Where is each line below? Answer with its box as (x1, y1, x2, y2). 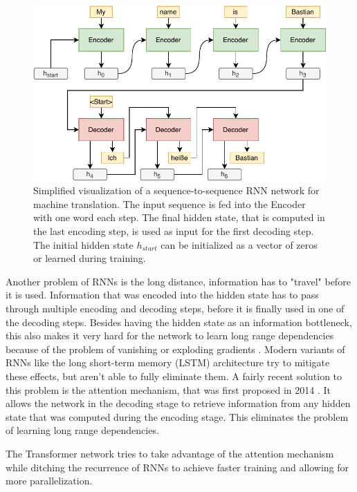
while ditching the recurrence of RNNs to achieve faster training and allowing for (6, 460, 349, 474)
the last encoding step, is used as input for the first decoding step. (33, 224, 314, 238)
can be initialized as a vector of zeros (161, 237, 318, 252)
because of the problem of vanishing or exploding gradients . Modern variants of (6, 341, 345, 356)
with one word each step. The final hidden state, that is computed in (33, 210, 325, 225)
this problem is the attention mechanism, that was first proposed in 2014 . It (6, 382, 331, 397)
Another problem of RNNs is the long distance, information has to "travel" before (6, 274, 351, 288)
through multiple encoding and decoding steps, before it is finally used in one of (6, 301, 345, 315)
